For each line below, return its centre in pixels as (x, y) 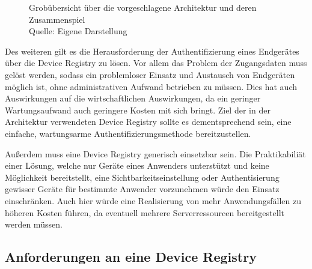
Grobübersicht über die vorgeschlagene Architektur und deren (143, 7)
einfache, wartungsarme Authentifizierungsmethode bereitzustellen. (128, 133)
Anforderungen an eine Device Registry (131, 257)
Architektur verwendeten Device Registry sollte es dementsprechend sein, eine (148, 122)
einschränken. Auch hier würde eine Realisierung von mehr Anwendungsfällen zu (153, 200)
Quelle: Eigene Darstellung (78, 31)
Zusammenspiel (57, 19)
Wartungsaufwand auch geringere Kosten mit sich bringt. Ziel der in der (138, 110)
